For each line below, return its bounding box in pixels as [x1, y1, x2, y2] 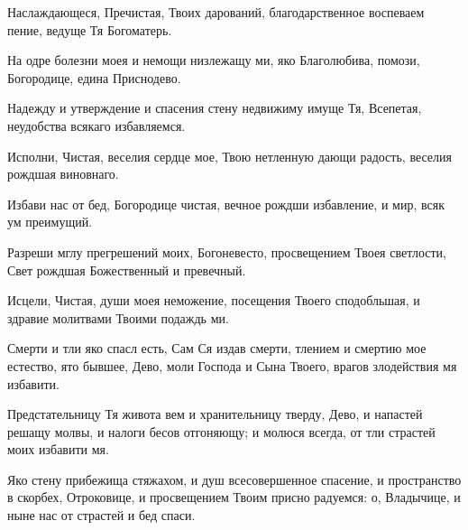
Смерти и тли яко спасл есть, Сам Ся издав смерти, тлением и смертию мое [7, 339, 427, 358]
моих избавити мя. [7, 440, 109, 459]
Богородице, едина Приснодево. [7, 68, 181, 87]
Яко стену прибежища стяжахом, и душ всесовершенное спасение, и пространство [7, 470, 462, 488]
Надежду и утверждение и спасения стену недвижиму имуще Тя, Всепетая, [7, 98, 422, 117]
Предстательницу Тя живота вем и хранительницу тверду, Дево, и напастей [7, 404, 423, 423]
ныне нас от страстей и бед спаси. [7, 506, 196, 525]
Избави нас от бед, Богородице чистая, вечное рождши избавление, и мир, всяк [7, 194, 445, 213]
